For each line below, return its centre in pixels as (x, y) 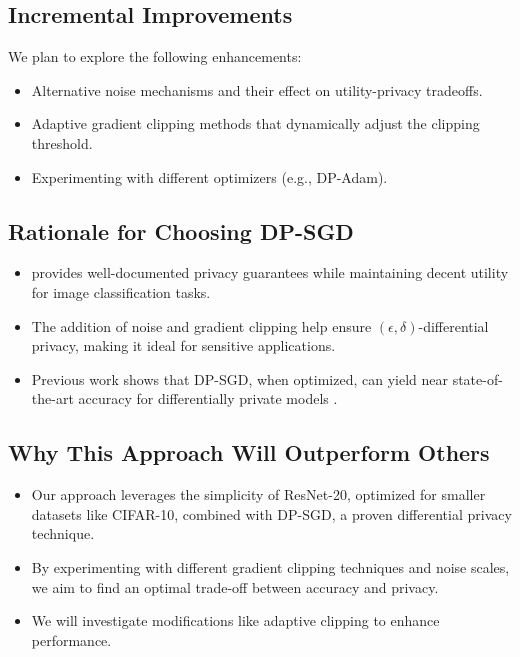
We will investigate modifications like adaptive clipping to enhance (235, 620)
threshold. (62, 142)
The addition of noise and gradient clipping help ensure (201, 325)
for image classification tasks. (121, 291)
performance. (71, 639)
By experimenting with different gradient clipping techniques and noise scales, (270, 566)
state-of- (477, 378)
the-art (52, 398)
